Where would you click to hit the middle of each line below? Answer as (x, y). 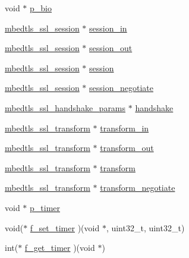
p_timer (45, 207)
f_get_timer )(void (60, 248)
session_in (108, 28)
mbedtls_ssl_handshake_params (65, 107)
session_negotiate (121, 88)
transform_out (127, 148)
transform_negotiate (138, 188)
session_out (111, 48)
